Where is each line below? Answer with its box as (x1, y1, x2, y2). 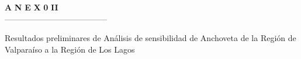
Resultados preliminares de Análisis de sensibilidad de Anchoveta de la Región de (5, 32, 296, 44)
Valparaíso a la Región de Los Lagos (5, 43, 135, 55)
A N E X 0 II (5, 1, 58, 13)
